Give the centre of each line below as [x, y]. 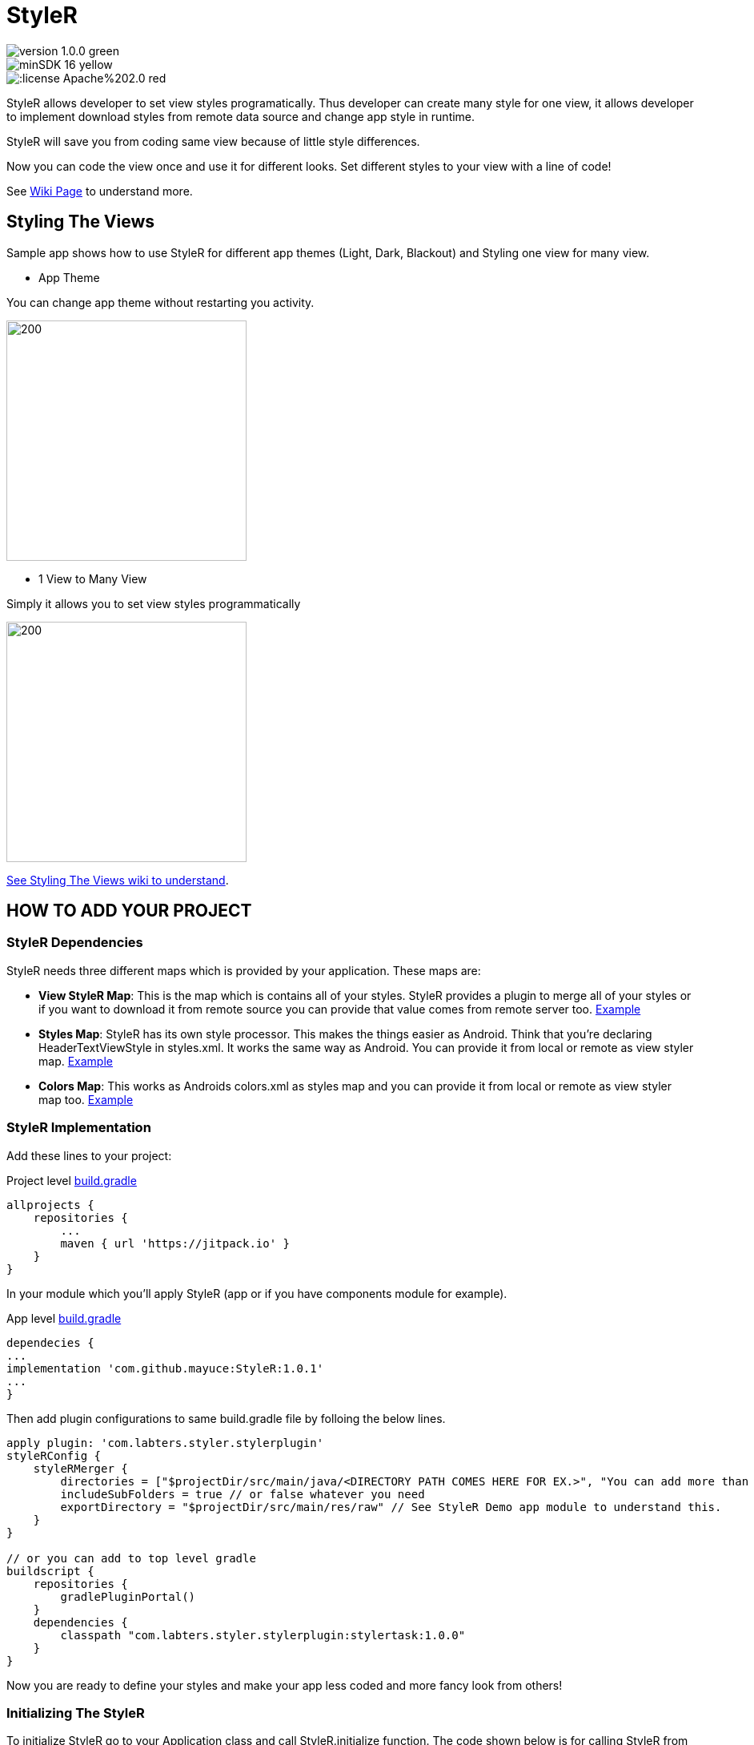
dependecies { [50, 1342]
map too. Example [86, 1099]
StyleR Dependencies [75, 943]
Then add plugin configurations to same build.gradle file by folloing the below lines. [226, 1418]
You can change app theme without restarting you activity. [160, 302]
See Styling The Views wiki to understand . [118, 880]
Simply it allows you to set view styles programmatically [154, 603]
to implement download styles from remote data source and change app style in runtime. [241, 116]
